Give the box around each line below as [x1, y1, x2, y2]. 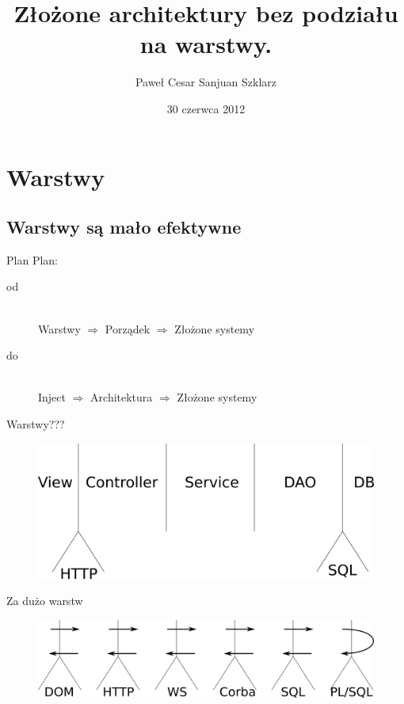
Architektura [90, 389, 153, 405]
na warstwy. [139, 28, 273, 60]
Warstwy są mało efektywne [6, 215, 242, 239]
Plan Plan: [6, 251, 58, 268]
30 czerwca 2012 [166, 100, 246, 116]
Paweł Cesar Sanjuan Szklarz [135, 74, 277, 90]
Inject [38, 389, 66, 405]
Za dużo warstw [6, 592, 83, 609]
